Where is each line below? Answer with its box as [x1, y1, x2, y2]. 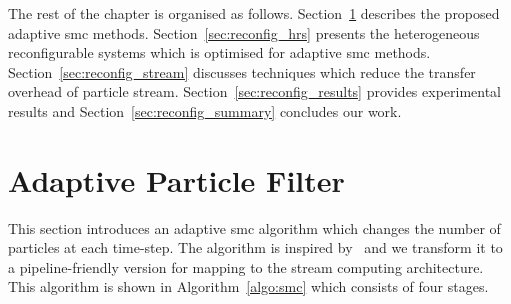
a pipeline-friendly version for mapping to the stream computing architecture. [8, 256, 484, 277]
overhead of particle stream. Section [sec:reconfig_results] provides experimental [8, 81, 502, 102]
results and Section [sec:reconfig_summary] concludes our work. [8, 100, 402, 121]
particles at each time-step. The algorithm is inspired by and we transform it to [8, 237, 503, 258]
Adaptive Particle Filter [8, 159, 345, 200]
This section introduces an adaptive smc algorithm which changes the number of [8, 217, 501, 238]
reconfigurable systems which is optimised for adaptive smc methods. [8, 42, 431, 63]
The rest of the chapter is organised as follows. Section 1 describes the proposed [8, 3, 500, 23]
